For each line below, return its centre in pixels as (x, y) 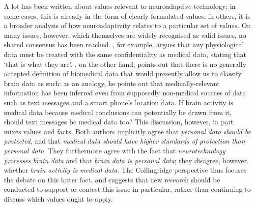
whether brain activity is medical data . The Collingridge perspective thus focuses (125, 170)
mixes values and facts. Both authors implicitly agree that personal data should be (127, 131)
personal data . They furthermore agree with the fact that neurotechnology (115, 150)
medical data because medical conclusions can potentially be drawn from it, (118, 112)
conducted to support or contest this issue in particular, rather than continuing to (127, 189)
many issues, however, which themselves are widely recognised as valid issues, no (125, 35)
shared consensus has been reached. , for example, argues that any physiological (124, 44)
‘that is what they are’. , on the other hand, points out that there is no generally (125, 64)
